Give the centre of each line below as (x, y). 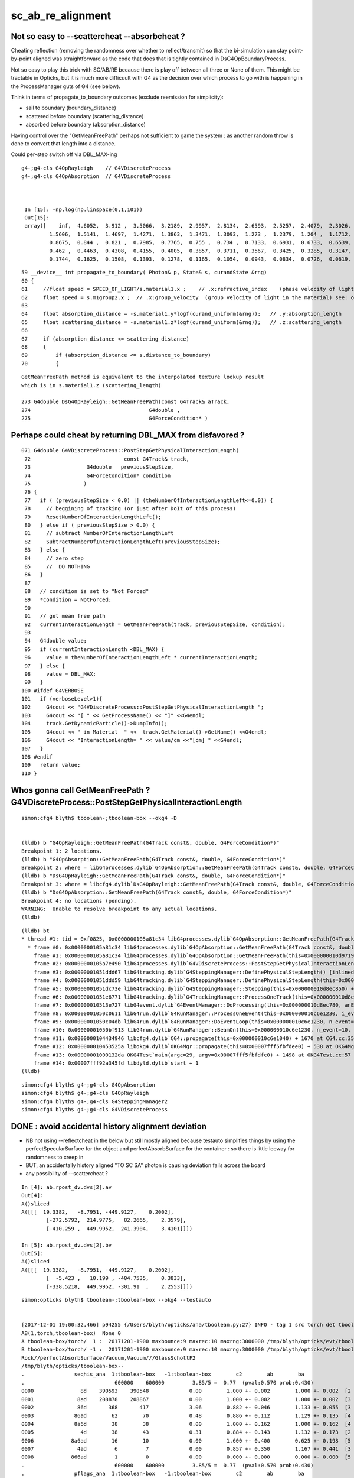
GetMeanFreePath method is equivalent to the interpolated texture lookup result (143, 377)
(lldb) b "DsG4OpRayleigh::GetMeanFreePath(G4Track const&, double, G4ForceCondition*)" (154, 876)
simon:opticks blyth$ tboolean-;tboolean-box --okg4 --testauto (117, 1300)
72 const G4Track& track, (107, 459)
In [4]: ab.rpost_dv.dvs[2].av (67, 1187)
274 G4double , (101, 410)
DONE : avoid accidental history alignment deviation (109, 1126)
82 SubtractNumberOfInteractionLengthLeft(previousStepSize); (122, 542)
